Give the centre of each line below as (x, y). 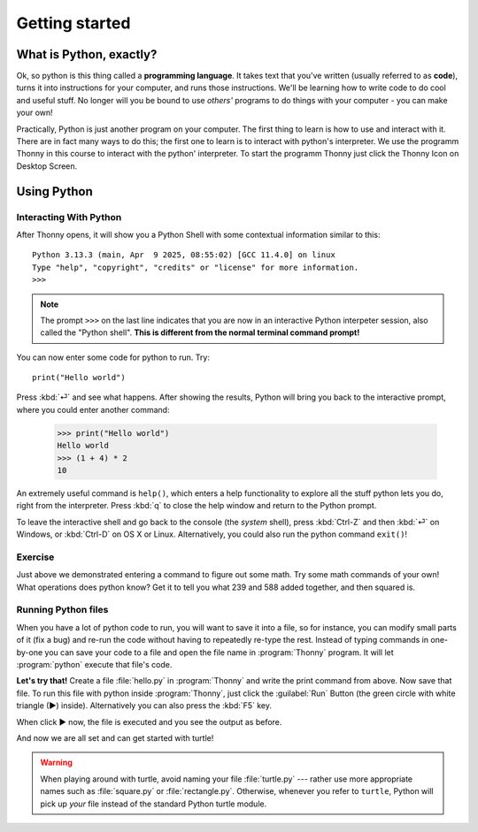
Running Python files (62, 610)
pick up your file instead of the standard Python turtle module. (154, 804)
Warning (56, 763)
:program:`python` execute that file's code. (94, 665)
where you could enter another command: (93, 409)
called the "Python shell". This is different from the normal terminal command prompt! (200, 332)
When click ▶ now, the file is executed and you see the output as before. (149, 721)
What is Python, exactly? (87, 54)
